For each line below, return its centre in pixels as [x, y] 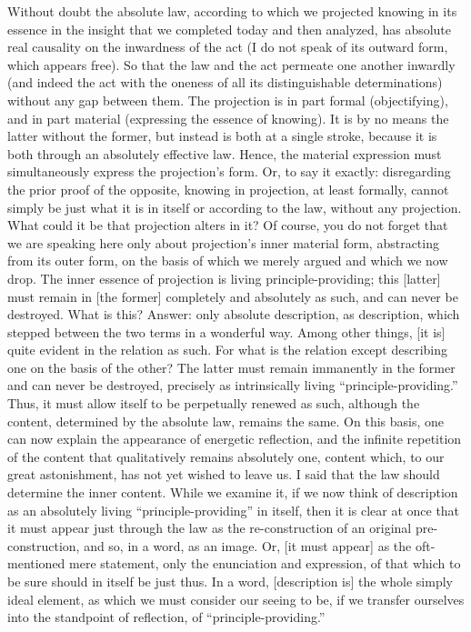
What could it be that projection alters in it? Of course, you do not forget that [228, 225]
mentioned [36, 563]
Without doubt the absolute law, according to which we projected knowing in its [232, 11]
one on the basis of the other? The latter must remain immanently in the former [231, 367]
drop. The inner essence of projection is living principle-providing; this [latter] [224, 278]
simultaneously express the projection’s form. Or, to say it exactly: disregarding [229, 171]
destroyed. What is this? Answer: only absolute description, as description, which [234, 314]
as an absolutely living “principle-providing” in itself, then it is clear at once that [234, 510]
